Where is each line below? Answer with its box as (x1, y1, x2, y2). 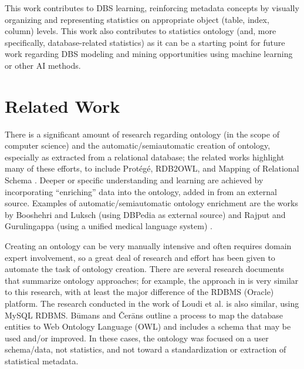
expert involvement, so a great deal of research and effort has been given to (5, 251, 275, 263)
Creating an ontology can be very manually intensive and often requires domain (5, 240, 292, 252)
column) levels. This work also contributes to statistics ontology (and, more (5, 25, 276, 37)
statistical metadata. (5, 354, 79, 367)
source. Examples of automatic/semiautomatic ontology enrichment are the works (5, 197, 298, 209)
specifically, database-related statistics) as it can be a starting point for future (5, 36, 285, 48)
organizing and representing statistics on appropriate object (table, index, (5, 13, 269, 25)
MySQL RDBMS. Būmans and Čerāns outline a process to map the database (5, 308, 283, 321)
